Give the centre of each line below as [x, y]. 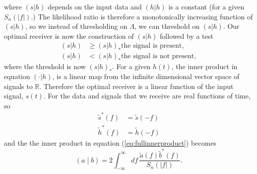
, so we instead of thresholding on [76, 26]
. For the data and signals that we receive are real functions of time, [147, 96]
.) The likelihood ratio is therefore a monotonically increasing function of [142, 16]
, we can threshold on [167, 26]
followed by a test [186, 36]
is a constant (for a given [206, 6]
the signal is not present [158, 56]
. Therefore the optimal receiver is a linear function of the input [136, 86]
